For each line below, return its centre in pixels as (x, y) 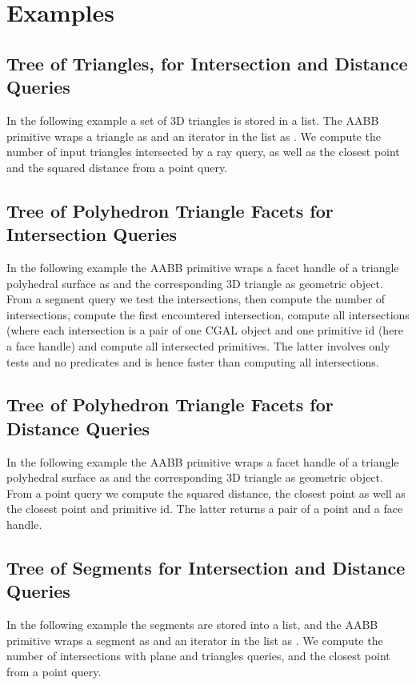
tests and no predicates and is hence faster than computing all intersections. (193, 361)
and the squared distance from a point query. (117, 167)
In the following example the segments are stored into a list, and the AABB (192, 625)
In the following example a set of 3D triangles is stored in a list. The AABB (193, 120)
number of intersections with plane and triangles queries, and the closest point (198, 656)
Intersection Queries (92, 234)
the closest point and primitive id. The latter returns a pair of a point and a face (205, 509)
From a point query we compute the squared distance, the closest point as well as (206, 493)
